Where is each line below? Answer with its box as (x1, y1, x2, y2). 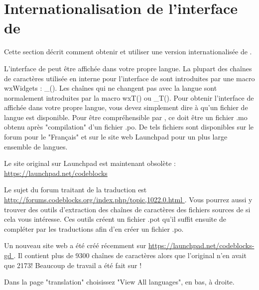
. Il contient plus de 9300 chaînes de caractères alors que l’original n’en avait (13, 250, 247, 260)
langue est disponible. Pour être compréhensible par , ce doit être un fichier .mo (4, 112, 248, 122)
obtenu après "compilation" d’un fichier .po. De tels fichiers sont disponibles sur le (4, 122, 254, 132)
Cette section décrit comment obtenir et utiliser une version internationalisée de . (4, 46, 252, 57)
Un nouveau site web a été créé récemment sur (4, 240, 146, 251)
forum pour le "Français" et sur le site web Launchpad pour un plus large (4, 132, 228, 142)
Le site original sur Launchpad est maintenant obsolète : (4, 158, 176, 168)
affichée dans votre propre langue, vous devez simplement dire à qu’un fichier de (4, 102, 248, 113)
